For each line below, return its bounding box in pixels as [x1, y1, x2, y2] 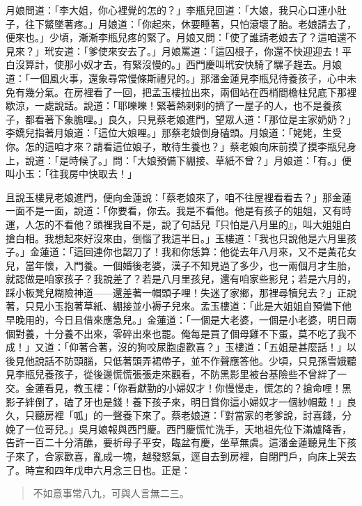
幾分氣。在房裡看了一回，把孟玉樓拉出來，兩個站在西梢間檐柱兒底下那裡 [24, 84, 356, 99]
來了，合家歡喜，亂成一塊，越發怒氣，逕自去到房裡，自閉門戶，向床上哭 [15, 449, 347, 463]
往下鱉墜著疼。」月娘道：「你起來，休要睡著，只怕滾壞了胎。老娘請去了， [24, 16, 356, 31]
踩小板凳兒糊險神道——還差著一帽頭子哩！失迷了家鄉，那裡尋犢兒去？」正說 [6, 285, 356, 299]
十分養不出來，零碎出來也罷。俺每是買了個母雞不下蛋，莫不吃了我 [44, 326, 347, 340]
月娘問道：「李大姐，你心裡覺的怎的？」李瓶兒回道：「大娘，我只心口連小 [6, 3, 337, 17]
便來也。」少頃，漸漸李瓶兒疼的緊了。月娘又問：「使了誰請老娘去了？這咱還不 [6, 30, 356, 45]
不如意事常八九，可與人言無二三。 [33, 486, 189, 500]
